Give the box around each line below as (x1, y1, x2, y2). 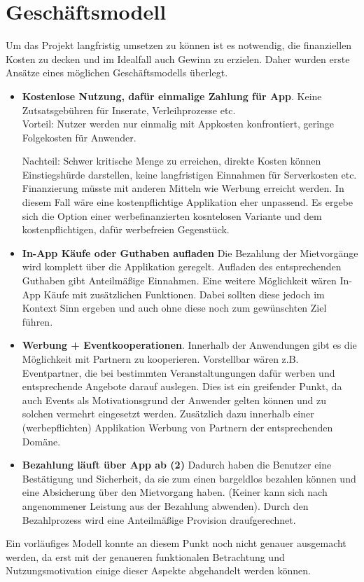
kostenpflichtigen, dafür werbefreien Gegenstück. (22, 222, 230, 237)
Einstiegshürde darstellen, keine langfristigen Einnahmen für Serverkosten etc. (22, 167, 357, 181)
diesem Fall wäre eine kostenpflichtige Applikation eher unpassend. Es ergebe (22, 195, 353, 209)
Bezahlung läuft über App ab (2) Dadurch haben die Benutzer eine (22, 457, 332, 472)
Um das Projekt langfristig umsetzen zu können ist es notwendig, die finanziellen (6, 38, 352, 53)
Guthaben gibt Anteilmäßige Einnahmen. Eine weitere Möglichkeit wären (22, 273, 337, 288)
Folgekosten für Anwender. (22, 130, 136, 144)
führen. (22, 314, 53, 328)
